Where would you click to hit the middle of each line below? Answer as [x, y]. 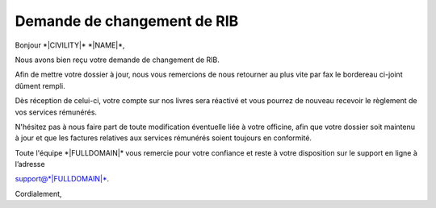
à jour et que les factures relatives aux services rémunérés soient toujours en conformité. [163, 138]
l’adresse [30, 164]
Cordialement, [38, 193]
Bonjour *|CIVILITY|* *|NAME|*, [70, 45]
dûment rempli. [40, 85]
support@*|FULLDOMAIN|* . [62, 179]
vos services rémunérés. [56, 112]
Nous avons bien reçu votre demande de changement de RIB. [117, 60]
